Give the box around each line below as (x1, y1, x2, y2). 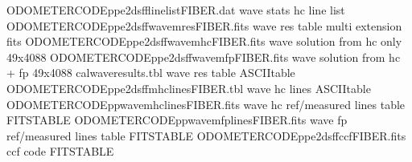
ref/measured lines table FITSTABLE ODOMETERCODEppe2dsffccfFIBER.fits (6, 127, 406, 144)
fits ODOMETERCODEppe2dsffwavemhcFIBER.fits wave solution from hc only (6, 33, 402, 50)
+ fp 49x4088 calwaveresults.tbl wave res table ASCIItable (6, 64, 295, 81)
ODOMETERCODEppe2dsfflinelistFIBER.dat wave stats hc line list (6, 2, 345, 18)
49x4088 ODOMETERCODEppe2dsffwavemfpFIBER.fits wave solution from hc (6, 48, 401, 65)
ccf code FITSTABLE (6, 143, 114, 160)
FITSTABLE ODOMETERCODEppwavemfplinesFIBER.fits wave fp (6, 111, 348, 128)
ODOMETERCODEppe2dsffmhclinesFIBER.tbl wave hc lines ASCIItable (6, 79, 371, 96)
